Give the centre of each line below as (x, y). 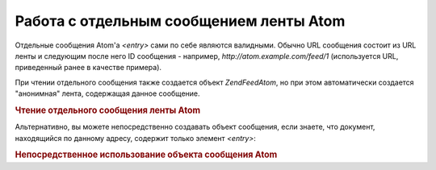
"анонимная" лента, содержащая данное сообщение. (108, 93)
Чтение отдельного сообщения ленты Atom (108, 110)
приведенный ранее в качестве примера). (88, 68)
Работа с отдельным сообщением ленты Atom (180, 21)
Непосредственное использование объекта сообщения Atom (146, 155)
